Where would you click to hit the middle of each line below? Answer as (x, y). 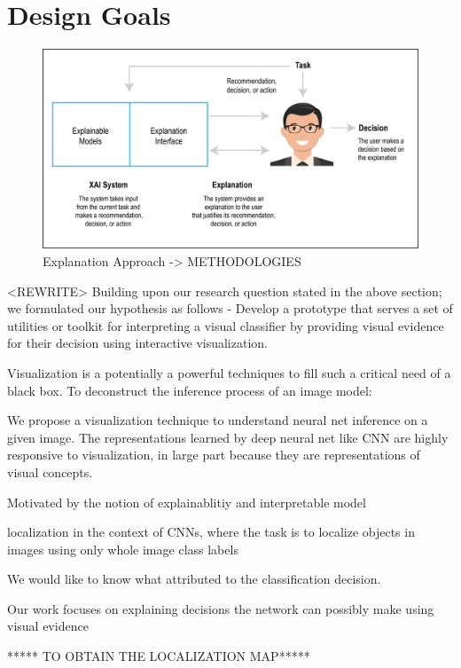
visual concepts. (50, 472)
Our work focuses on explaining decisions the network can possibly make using (221, 608)
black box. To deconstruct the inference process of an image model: (190, 390)
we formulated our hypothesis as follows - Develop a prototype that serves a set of (230, 308)
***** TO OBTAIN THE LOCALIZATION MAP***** (159, 656)
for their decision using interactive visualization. (137, 343)
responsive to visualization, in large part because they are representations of (214, 455)
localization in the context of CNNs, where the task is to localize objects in (211, 532)
